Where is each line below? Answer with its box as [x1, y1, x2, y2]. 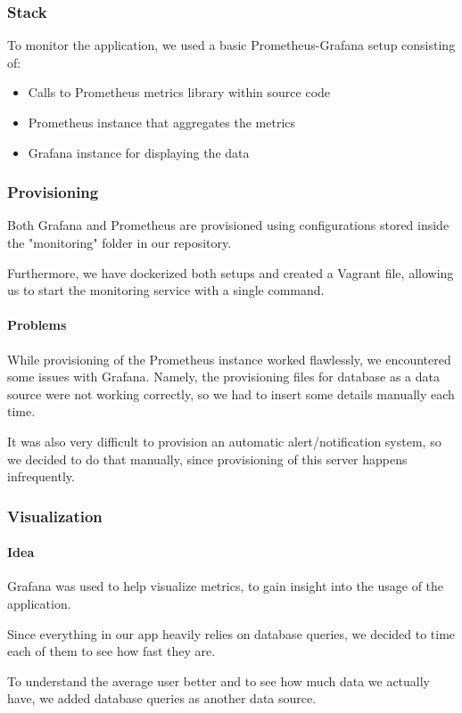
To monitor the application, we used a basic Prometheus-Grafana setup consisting [7, 36, 456, 54]
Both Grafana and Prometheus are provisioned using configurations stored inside [7, 216, 450, 234]
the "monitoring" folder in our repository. [7, 234, 232, 251]
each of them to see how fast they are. [7, 642, 216, 660]
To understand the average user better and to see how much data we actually [7, 671, 431, 690]
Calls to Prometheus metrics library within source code [28, 83, 331, 102]
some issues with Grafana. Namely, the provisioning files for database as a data [7, 367, 440, 386]
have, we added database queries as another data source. [7, 689, 317, 708]
